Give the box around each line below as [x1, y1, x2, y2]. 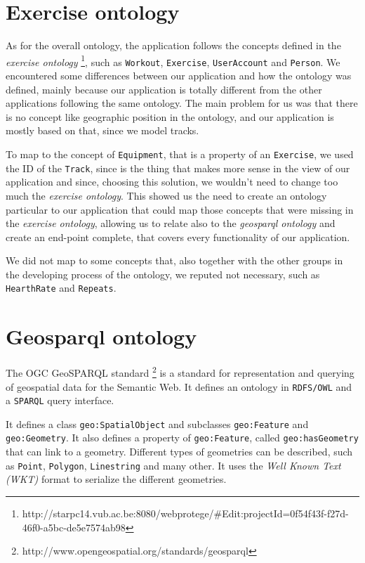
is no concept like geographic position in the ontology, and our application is [6, 109, 334, 124]
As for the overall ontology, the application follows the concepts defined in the [6, 38, 341, 53]
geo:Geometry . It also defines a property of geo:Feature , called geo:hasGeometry [6, 430, 359, 445]
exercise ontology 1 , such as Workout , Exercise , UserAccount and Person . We [6, 52, 340, 69]
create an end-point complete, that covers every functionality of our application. [6, 229, 350, 244]
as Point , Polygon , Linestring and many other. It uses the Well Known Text [6, 458, 341, 472]
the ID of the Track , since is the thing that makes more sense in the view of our [6, 160, 350, 175]
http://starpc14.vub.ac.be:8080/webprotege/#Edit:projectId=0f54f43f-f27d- [22, 505, 349, 520]
